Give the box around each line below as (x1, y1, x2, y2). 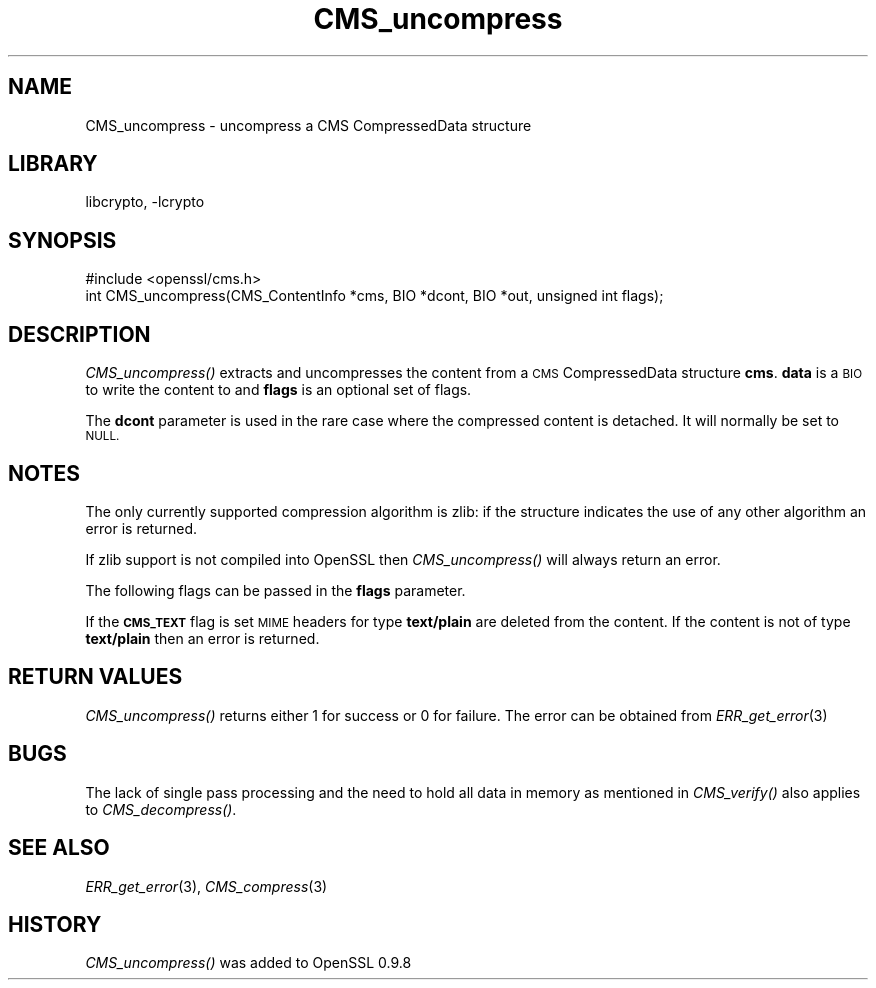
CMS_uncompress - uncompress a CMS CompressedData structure (85, 116, 532, 134)
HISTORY (8, 911, 102, 937)
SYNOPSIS (8, 227, 117, 253)
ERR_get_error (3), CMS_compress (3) (85, 877, 328, 895)
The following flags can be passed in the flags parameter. (85, 581, 466, 599)
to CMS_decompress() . (85, 800, 237, 818)
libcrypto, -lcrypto (85, 193, 205, 211)
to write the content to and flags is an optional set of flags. (85, 381, 472, 399)
